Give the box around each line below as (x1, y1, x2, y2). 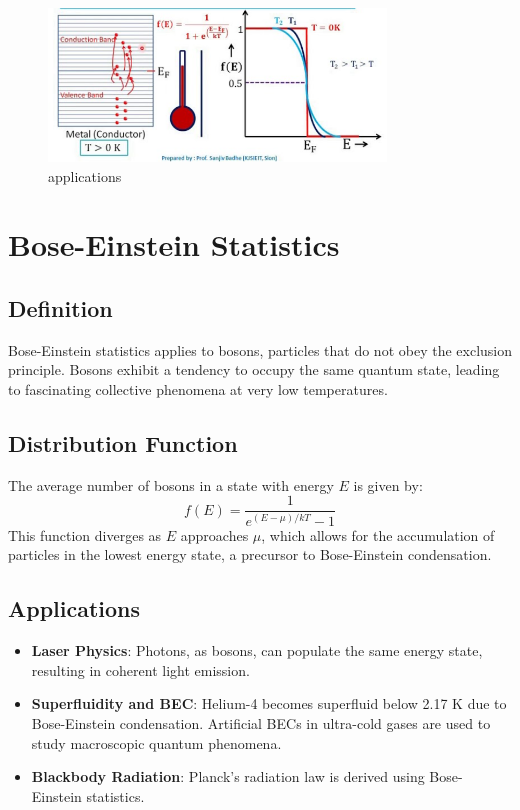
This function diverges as (8, 524, 162, 545)
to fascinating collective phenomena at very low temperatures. (8, 378, 388, 399)
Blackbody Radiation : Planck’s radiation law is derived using (31, 766, 425, 787)
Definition (8, 292, 113, 323)
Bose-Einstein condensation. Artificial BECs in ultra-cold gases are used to (31, 713, 491, 733)
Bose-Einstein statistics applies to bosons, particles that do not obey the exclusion (8, 339, 513, 360)
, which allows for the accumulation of (261, 524, 495, 545)
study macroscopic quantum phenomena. (31, 732, 282, 753)
